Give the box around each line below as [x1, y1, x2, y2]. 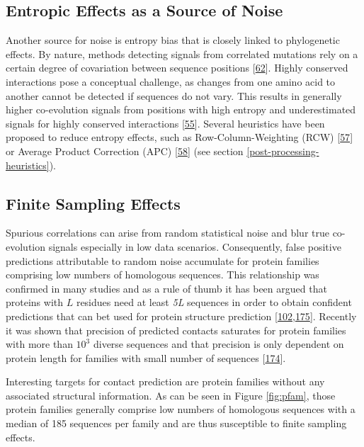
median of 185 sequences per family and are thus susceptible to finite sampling [6, 416, 347, 431]
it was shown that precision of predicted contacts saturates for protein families [6, 322, 346, 337]
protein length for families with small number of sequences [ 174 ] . [6, 350, 286, 365]
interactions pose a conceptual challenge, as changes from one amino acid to [6, 74, 336, 89]
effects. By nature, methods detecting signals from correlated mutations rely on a [6, 46, 358, 61]
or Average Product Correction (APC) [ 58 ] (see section [6, 143, 244, 158]
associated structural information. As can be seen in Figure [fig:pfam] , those [6, 387, 336, 402]
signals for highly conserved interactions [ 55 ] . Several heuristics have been [6, 115, 325, 130]
